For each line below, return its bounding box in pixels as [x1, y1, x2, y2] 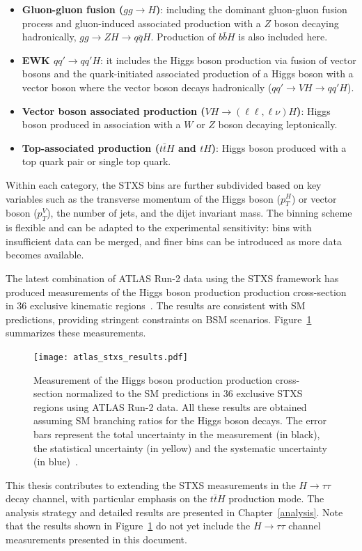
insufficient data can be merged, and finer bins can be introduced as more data [6, 233, 342, 248]
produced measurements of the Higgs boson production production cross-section [6, 284, 347, 299]
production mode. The [228, 491, 324, 506]
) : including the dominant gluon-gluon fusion [156, 2, 347, 16]
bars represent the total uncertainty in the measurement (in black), [33, 426, 320, 441]
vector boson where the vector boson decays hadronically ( [22, 79, 272, 94]
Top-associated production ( [22, 140, 159, 155]
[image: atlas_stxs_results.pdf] [33, 352, 188, 362]
